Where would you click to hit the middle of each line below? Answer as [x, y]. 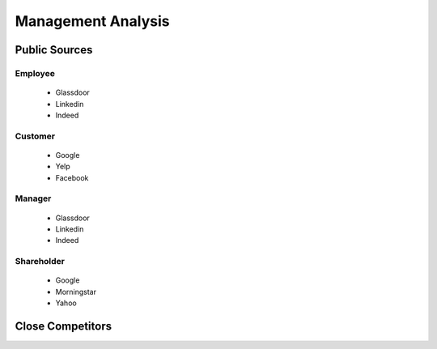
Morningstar [76, 292]
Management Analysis [92, 21]
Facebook [72, 177]
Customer [35, 136]
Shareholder [40, 262]
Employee [35, 73]
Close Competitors [64, 326]
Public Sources [54, 50]
